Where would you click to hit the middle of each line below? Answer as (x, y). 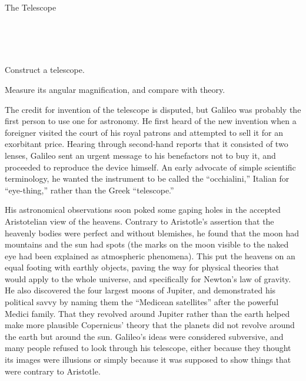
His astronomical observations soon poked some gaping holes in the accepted (143, 210)
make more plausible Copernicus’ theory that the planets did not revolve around (150, 325)
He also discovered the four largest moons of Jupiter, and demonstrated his (140, 290)
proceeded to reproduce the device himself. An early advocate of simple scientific (150, 167)
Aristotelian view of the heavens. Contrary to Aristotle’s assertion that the (139, 221)
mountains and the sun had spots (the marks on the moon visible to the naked (147, 244)
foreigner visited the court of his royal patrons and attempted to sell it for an (144, 132)
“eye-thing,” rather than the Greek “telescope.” (89, 190)
